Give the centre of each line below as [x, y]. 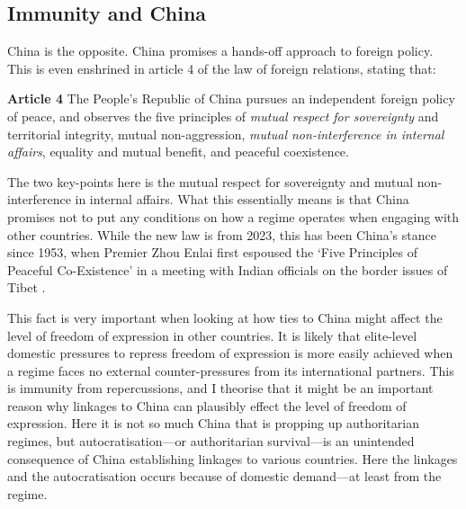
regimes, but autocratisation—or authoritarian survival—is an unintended [211, 441]
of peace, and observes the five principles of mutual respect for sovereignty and [223, 116]
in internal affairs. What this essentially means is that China [242, 199]
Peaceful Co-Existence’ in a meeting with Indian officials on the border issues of [228, 269]
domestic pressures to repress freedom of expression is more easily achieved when [230, 353]
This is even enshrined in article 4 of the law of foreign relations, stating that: [222, 68]
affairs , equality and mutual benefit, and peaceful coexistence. [178, 152]
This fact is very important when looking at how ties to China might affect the [225, 317]
